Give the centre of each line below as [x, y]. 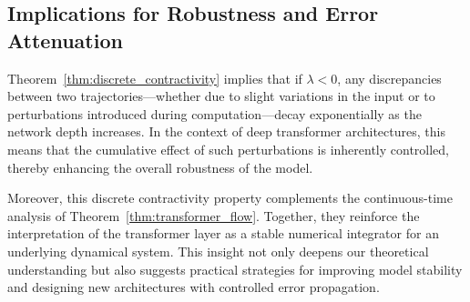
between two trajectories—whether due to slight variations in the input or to [221, 96]
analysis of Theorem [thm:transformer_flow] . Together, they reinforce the [214, 215]
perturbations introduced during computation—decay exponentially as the [215, 113]
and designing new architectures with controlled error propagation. [194, 287]
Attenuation [65, 40]
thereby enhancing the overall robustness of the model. [160, 167]
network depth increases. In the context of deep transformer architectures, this [226, 131]
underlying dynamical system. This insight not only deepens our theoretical [218, 251]
